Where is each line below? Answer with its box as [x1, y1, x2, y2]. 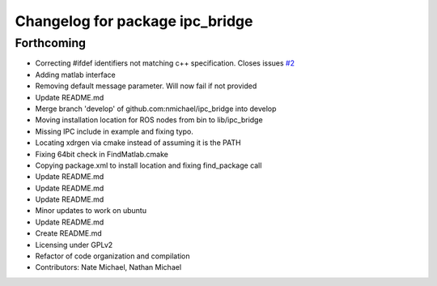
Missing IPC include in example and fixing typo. [35, 126, 193, 136]
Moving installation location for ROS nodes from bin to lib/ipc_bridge [35, 115, 263, 125]
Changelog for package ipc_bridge [15, 12, 253, 30]
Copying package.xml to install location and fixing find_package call [35, 160, 262, 170]
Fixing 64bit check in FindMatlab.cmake [35, 149, 169, 159]
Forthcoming [15, 36, 87, 50]
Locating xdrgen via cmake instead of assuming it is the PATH [35, 138, 242, 147]
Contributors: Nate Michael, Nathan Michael [35, 263, 182, 272]
